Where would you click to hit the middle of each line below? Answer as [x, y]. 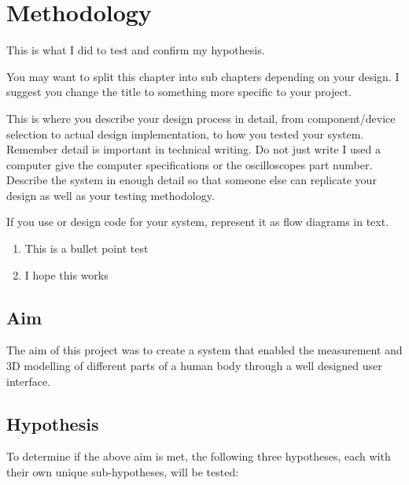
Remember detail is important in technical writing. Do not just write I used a [193, 149]
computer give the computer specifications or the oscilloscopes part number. [190, 164]
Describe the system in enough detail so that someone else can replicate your [192, 180]
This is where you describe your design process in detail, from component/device [201, 118]
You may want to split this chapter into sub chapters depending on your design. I [203, 76]
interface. [29, 381]
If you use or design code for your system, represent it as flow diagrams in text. [198, 222]
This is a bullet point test [87, 248]
